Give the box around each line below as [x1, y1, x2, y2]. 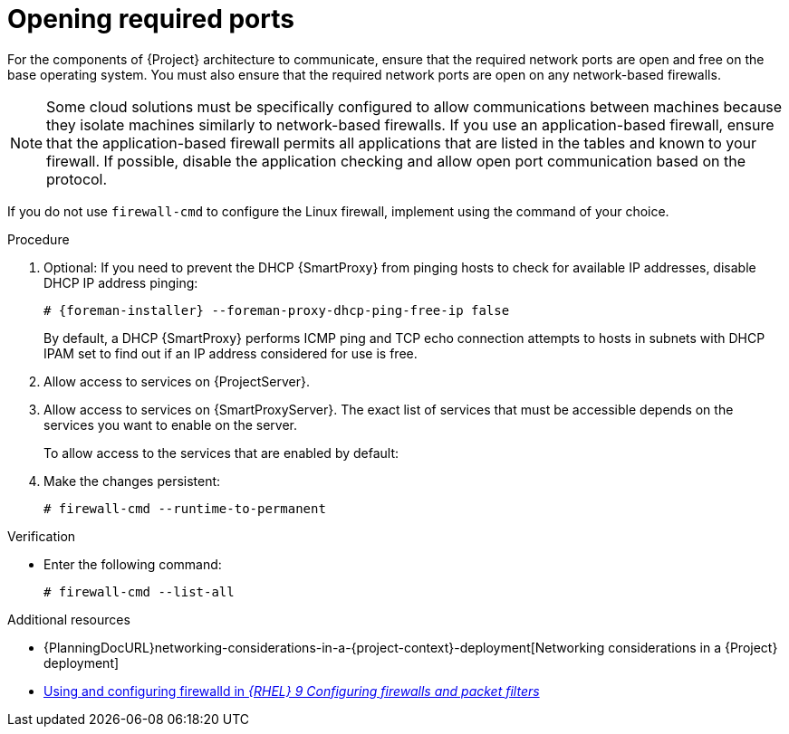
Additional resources [7, 611, 130, 627]
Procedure [7, 231, 70, 247]
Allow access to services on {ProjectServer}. [43, 373, 311, 389]
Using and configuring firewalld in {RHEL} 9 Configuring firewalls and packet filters [43, 682, 540, 699]
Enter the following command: [43, 556, 222, 572]
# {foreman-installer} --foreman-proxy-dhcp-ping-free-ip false [43, 302, 510, 318]
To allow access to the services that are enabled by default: [43, 444, 399, 461]
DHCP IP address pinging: [43, 274, 198, 291]
